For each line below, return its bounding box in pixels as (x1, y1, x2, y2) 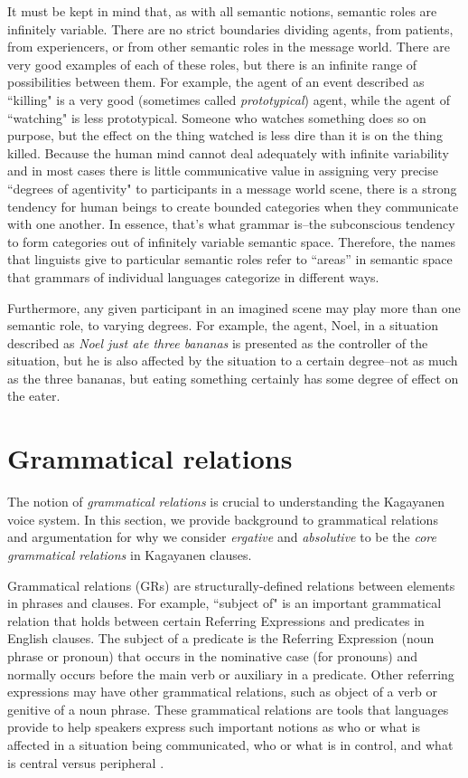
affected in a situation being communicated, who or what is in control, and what (7, 735, 454, 754)
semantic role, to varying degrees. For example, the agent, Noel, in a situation (7, 316, 438, 335)
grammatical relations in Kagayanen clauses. (7, 545, 252, 564)
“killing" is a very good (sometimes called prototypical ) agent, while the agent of (7, 90, 450, 109)
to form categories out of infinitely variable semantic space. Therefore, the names (7, 232, 455, 251)
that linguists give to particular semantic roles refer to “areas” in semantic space (7, 250, 453, 269)
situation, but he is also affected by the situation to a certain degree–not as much (7, 351, 458, 370)
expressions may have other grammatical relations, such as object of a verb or (7, 682, 437, 701)
